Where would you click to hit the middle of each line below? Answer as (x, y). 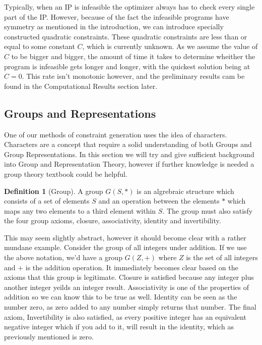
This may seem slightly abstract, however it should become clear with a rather (125, 237)
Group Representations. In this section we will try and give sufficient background (129, 154)
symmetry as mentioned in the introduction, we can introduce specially (114, 27)
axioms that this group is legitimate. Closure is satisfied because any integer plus (129, 277)
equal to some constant (40, 46)
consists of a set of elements (47, 201)
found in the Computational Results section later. (81, 86)
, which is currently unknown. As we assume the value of (170, 46)
